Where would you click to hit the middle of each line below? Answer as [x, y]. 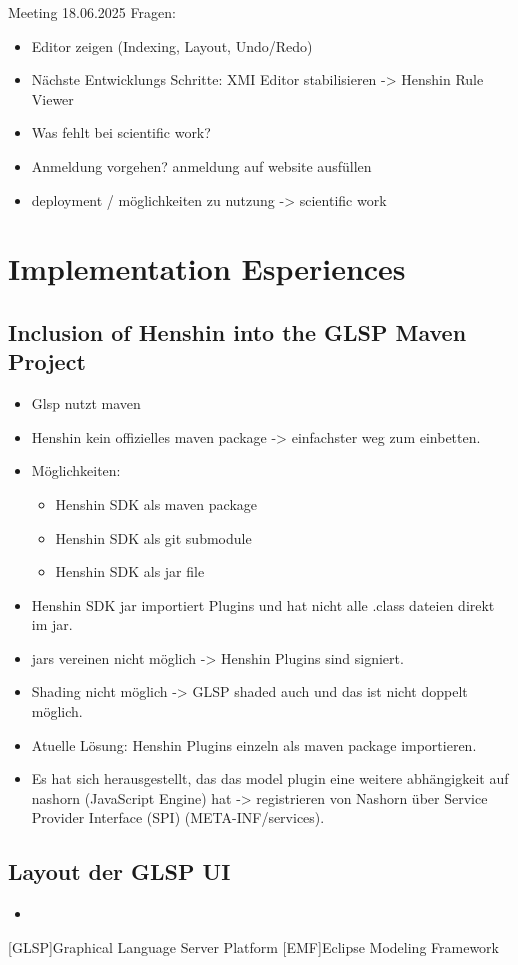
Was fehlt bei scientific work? [121, 132]
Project [47, 361]
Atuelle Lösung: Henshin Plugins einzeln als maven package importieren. [254, 744]
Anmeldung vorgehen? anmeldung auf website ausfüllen [201, 165]
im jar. [52, 624]
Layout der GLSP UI [119, 871]
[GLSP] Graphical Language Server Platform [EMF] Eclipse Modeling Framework [254, 946]
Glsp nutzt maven [86, 403]
